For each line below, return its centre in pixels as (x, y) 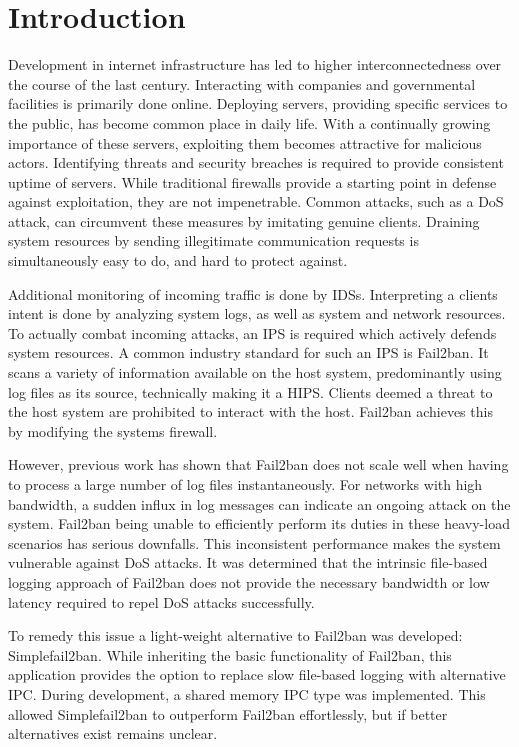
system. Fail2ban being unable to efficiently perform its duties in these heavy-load (259, 523)
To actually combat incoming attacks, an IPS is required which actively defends (252, 332)
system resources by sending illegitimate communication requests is (213, 240)
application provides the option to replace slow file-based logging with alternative (257, 674)
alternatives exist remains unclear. (113, 733)
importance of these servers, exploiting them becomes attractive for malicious (245, 142)
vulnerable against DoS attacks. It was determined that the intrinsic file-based (248, 562)
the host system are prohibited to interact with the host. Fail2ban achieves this (250, 411)
